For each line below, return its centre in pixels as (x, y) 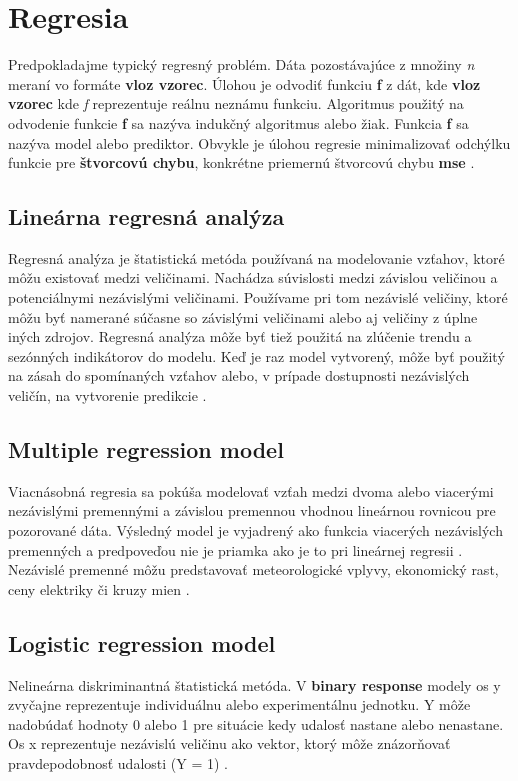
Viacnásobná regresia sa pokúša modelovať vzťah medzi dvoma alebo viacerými (251, 490)
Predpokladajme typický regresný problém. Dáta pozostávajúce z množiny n (241, 64)
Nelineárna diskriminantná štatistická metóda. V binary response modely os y (254, 684)
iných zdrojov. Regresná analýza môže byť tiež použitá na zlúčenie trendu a (240, 336)
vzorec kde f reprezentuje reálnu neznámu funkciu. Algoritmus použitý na (236, 103)
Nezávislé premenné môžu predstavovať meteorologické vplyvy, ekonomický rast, (253, 569)
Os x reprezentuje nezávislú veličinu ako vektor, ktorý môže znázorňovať (229, 743)
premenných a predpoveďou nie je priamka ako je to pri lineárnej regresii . (235, 549)
